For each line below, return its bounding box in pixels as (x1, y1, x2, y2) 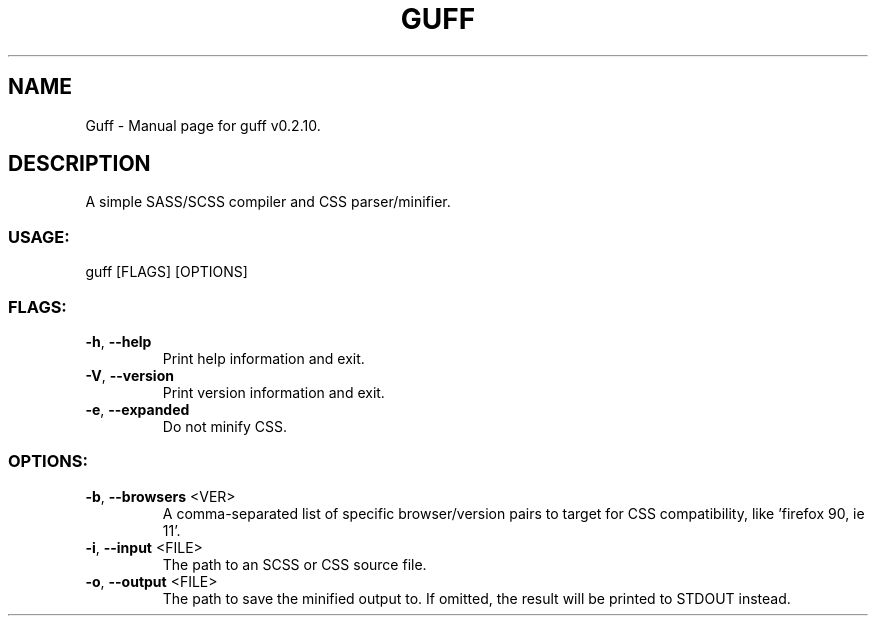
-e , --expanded (85, 400, 190, 418)
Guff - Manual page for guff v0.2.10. (85, 116, 321, 134)
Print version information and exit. (162, 383, 385, 401)
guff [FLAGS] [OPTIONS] (85, 263, 248, 281)
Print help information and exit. (162, 349, 365, 367)
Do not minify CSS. (162, 417, 287, 435)
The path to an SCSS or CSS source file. (162, 555, 427, 573)
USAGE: (8, 226, 70, 247)
